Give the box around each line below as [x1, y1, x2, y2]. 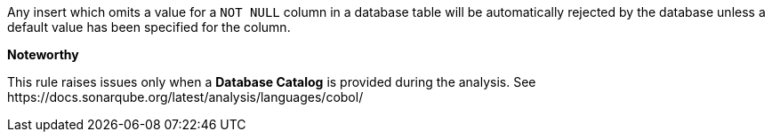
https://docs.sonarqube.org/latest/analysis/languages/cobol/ [7, 89, 364, 104]
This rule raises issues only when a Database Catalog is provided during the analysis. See [7, 74, 536, 89]
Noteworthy [7, 47, 79, 62]
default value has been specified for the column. [7, 19, 291, 35]
